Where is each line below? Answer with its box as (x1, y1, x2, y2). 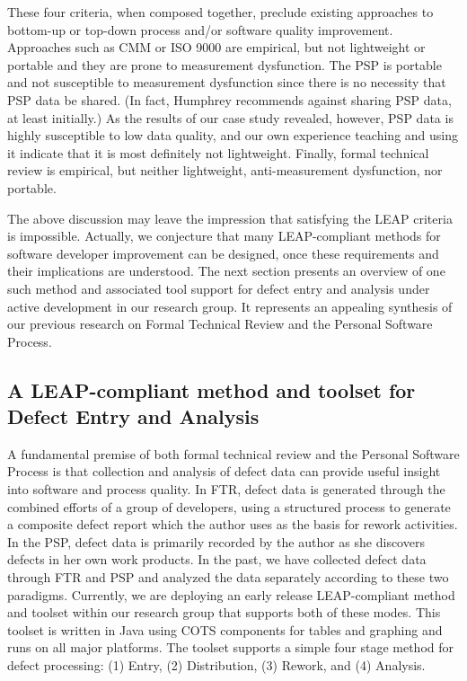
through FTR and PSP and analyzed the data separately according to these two (7, 568, 449, 587)
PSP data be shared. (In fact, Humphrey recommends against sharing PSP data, (7, 90, 452, 109)
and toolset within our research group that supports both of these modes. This (7, 603, 441, 622)
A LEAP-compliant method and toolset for (7, 376, 416, 403)
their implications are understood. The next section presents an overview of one (7, 261, 445, 280)
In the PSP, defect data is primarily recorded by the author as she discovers (7, 532, 425, 551)
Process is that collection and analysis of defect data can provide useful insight (7, 462, 441, 481)
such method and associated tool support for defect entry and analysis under (7, 279, 430, 297)
